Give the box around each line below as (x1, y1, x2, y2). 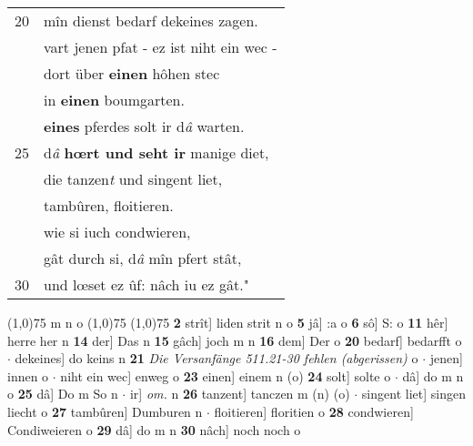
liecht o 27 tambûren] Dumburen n (7, 401, 203, 421)
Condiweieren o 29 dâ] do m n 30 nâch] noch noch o (7, 420, 301, 439)
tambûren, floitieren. (44, 195, 174, 216)
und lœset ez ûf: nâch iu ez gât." (44, 274, 249, 295)
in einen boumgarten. (44, 89, 185, 110)
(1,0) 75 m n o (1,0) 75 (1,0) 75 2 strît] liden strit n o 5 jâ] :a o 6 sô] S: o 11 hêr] (7, 313, 448, 331)
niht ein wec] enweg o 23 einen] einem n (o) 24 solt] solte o (60, 366, 391, 385)
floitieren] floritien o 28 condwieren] (214, 401, 414, 421)
